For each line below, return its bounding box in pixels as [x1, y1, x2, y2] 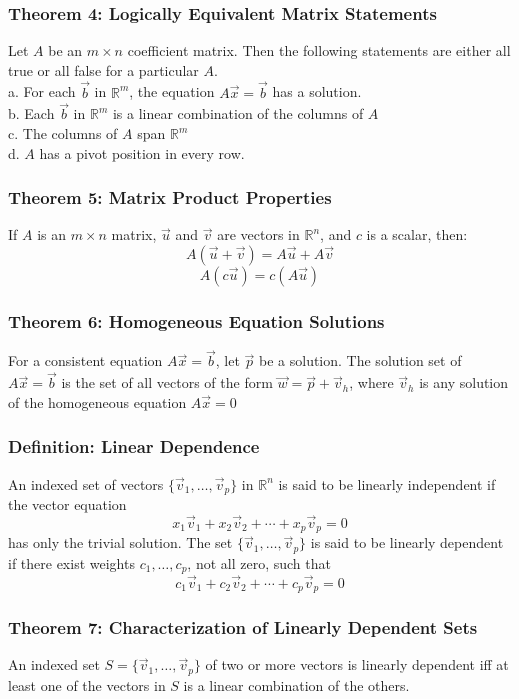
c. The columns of [8, 123, 118, 144]
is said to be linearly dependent [310, 532, 504, 553]
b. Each [8, 103, 55, 124]
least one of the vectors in [8, 674, 166, 695]
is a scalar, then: [366, 224, 468, 245]
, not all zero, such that [187, 552, 331, 573]
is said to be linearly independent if [278, 473, 496, 494]
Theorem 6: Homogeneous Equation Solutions [8, 308, 385, 333]
